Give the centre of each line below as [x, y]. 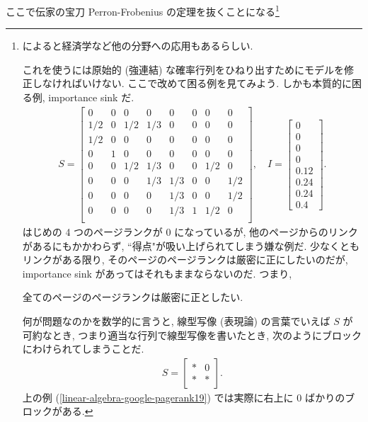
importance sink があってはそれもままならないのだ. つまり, [157, 273]
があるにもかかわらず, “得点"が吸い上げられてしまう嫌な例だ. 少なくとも [191, 245]
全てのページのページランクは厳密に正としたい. [133, 297]
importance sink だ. [91, 97]
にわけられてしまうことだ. [83, 349]
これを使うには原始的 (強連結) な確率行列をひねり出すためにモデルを [183, 69]
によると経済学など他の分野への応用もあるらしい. [138, 46]
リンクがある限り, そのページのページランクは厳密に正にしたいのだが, [185, 260]
